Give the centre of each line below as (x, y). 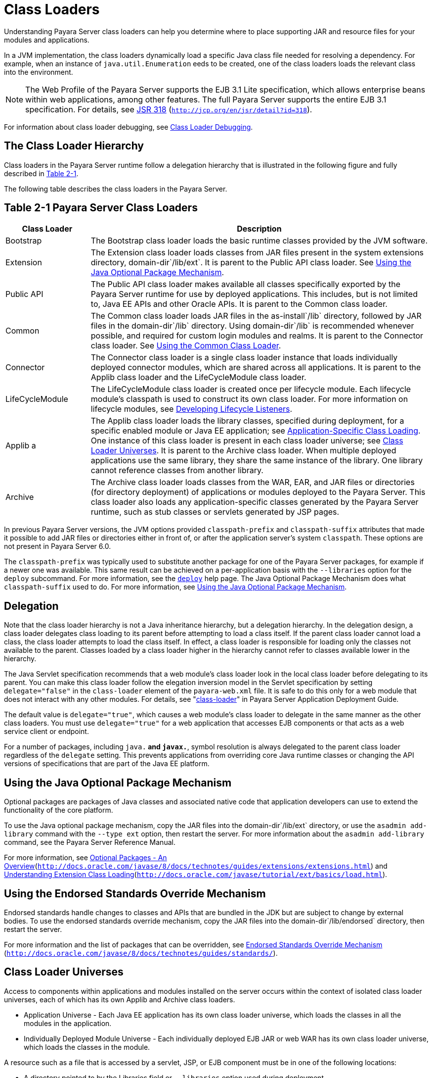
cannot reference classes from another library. (177, 470)
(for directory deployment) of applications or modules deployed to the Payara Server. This (258, 492)
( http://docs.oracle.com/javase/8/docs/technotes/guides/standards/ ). (141, 953)
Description (259, 229)
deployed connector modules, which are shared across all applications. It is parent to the (256, 367)
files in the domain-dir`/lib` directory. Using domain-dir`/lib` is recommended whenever (252, 326)
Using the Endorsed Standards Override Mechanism (135, 893)
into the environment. (39, 72)
